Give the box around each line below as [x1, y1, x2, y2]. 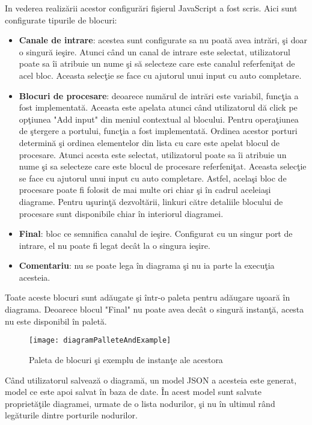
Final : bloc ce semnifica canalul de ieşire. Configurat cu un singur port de [19, 227, 293, 240]
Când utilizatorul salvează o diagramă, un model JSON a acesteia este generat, [5, 373, 297, 386]
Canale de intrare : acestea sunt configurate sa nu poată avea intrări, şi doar [19, 34, 307, 46]
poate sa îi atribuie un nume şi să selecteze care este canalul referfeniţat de [19, 57, 295, 70]
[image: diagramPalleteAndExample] [29, 336, 171, 345]
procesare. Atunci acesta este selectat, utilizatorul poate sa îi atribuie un [19, 148, 287, 161]
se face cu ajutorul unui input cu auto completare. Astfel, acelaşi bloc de [19, 171, 287, 184]
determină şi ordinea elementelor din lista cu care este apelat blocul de [19, 136, 280, 148]
